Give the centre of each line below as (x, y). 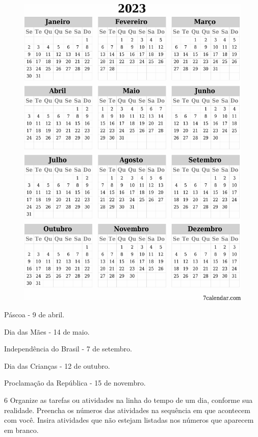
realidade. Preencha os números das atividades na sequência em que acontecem (127, 410)
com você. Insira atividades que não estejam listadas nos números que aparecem (129, 420)
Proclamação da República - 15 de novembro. (75, 383)
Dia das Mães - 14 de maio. (47, 331)
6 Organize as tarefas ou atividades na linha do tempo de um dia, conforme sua (128, 400)
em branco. (21, 430)
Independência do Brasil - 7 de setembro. (68, 349)
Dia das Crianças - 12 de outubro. (57, 365)
